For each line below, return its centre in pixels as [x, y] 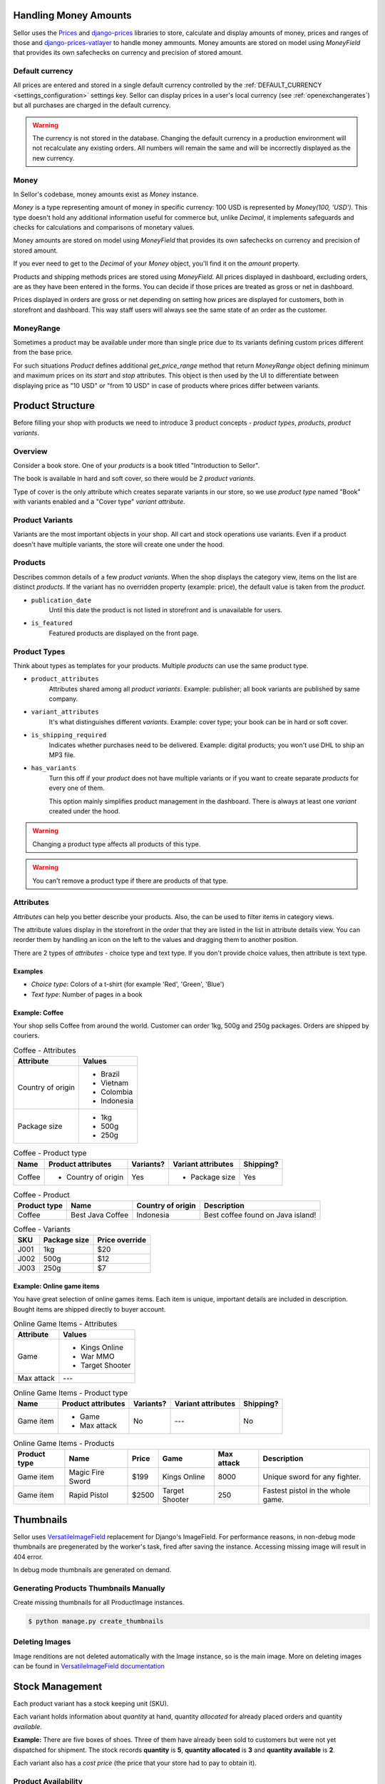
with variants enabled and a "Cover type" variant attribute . [99, 502]
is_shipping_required [69, 735]
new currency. [53, 158]
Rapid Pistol [89, 1495]
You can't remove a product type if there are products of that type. [130, 881]
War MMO [98, 1357]
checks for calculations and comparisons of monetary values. [104, 228]
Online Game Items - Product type [71, 1393]
